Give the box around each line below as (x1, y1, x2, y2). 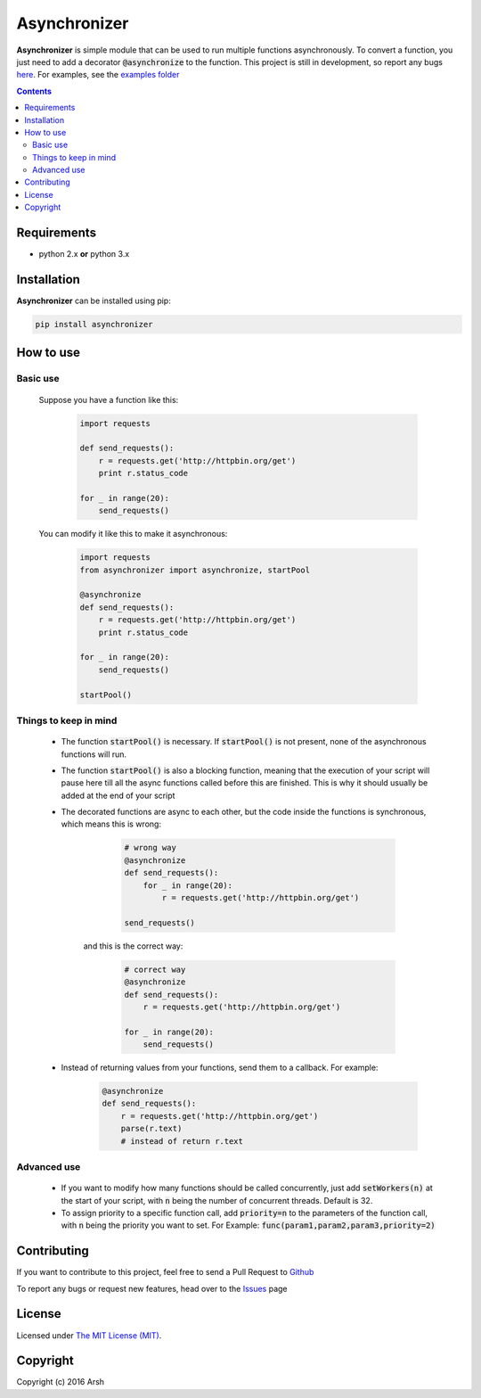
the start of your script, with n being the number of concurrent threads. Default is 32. (61, 1195, 373, 1205)
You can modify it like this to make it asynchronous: (38, 529, 228, 539)
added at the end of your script (61, 790, 175, 801)
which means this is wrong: (61, 818, 162, 829)
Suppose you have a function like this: (38, 394, 179, 405)
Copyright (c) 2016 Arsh (16, 1377, 105, 1387)
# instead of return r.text (120, 1136, 244, 1146)
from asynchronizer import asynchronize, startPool (79, 564, 311, 575)
